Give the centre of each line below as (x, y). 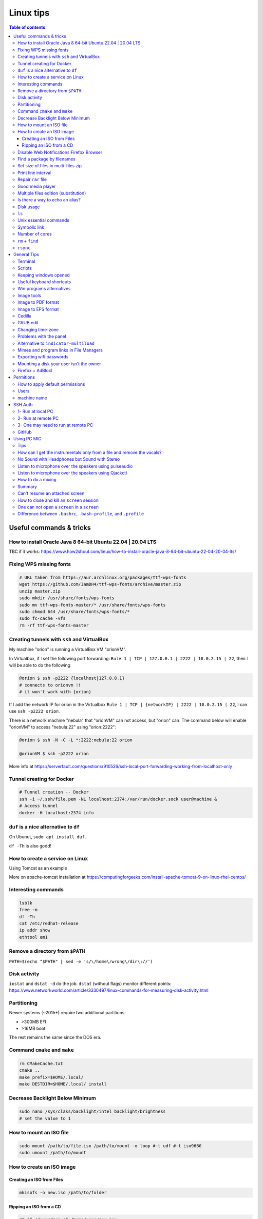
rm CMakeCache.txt (41, 1063)
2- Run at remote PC (38, 418)
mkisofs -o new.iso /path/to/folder (63, 1193)
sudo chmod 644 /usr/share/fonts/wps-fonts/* (75, 611)
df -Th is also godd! (30, 845)
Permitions (24, 377)
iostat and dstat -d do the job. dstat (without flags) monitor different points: (90, 983)
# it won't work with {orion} (55, 692)
